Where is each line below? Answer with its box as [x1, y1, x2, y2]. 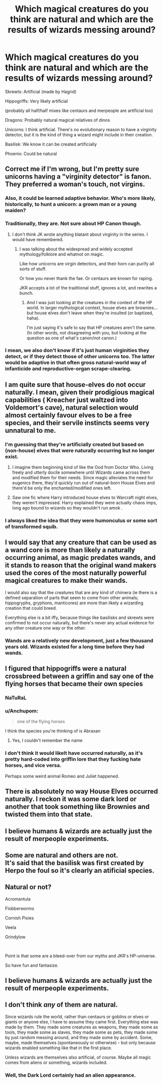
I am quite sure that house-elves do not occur [5, 380, 146, 389]
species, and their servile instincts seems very [5, 419, 150, 427]
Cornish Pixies [5, 915, 34, 921]
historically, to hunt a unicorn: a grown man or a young [5, 201, 137, 208]
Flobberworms [5, 906, 35, 911]
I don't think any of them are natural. [5, 1001, 118, 1009]
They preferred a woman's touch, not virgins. [5, 180, 145, 189]
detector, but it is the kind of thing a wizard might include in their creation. [5, 132, 153, 137]
